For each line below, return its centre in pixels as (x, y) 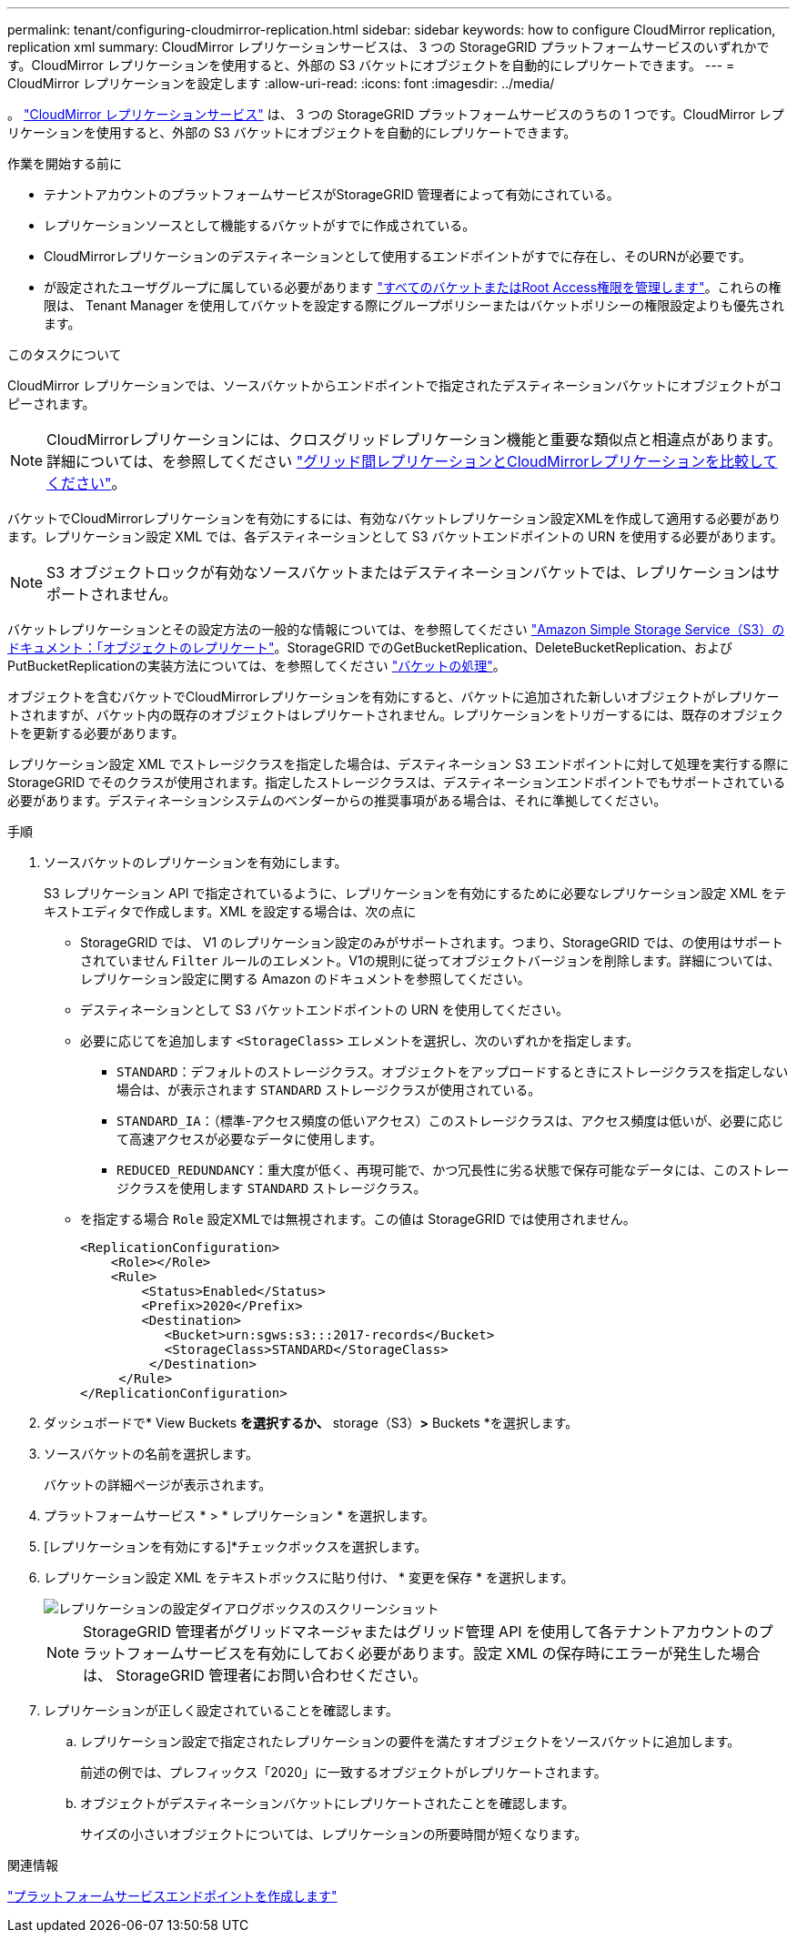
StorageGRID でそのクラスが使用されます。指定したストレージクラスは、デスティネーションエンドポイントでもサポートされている (397, 782)
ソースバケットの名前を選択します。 (151, 1454)
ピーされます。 (51, 404)
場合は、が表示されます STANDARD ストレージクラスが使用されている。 (329, 1090)
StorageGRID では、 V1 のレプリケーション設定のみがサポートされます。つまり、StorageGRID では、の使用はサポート (432, 942)
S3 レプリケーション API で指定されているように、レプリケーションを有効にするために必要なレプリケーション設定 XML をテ (415, 893)
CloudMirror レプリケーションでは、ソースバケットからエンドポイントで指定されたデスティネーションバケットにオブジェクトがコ (394, 385)
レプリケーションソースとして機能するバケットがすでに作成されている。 (260, 225)
